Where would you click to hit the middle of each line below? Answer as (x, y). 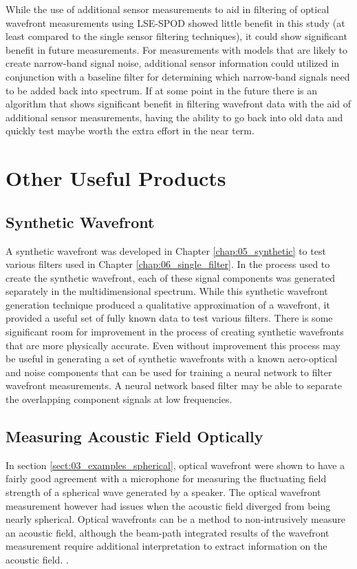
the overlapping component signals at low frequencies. (119, 399)
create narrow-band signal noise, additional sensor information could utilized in (173, 63)
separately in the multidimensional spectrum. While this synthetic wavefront (167, 291)
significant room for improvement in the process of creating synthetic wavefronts (175, 332)
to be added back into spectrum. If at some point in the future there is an (162, 90)
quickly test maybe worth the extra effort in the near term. (130, 131)
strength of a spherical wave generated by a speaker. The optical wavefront (163, 492)
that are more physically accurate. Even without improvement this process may (173, 345)
